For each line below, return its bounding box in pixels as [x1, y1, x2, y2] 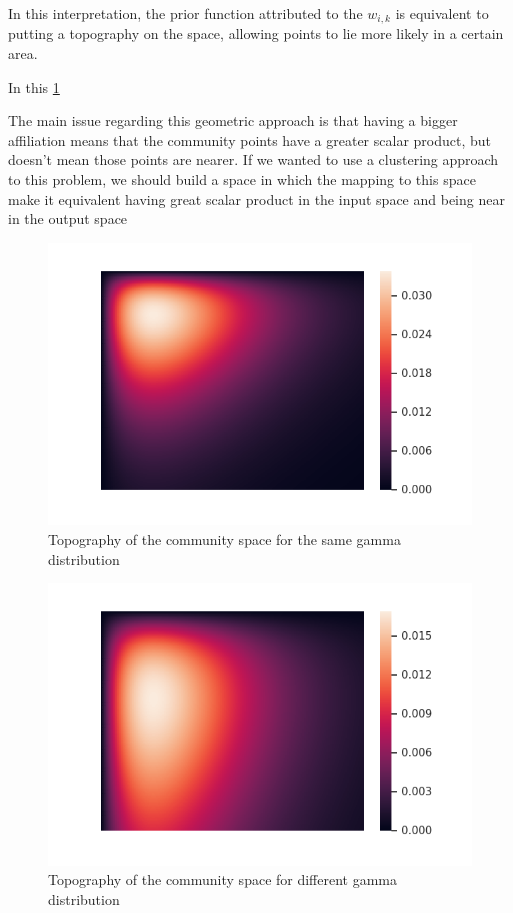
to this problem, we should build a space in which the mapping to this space [8, 169, 476, 190]
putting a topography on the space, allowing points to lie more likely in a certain [8, 23, 504, 44]
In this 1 [8, 76, 60, 97]
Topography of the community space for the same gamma [48, 529, 401, 550]
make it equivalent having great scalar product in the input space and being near [8, 188, 505, 209]
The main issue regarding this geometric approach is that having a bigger [8, 110, 458, 131]
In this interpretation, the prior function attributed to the [8, 3, 363, 23]
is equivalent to [395, 3, 489, 23]
